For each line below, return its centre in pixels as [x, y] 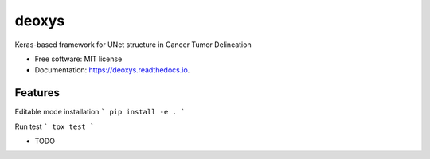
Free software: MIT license [78, 59]
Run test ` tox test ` [55, 126]
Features [37, 93]
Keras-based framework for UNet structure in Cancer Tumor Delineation [133, 45]
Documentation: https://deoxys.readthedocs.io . [112, 70]
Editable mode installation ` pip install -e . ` [100, 112]
